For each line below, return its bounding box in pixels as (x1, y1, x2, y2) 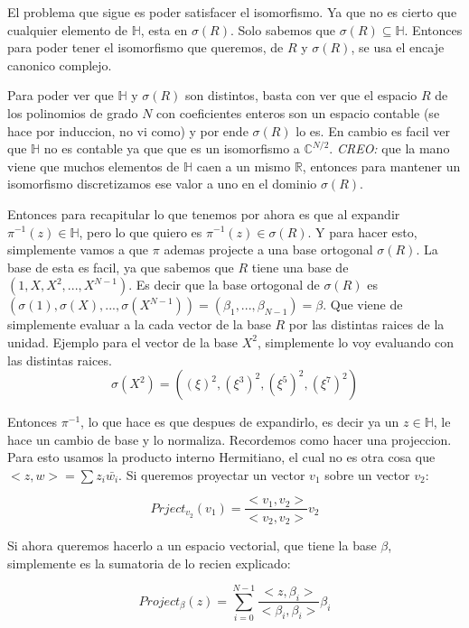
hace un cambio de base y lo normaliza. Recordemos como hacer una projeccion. (7, 429, 452, 448)
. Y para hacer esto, (307, 222, 417, 241)
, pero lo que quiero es (79, 222, 202, 241)
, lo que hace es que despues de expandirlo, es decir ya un (80, 412, 399, 431)
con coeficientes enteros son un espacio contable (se (156, 103, 440, 122)
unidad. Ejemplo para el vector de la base (7, 332, 239, 351)
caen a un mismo (196, 156, 291, 175)
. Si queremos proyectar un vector (118, 465, 305, 484)
